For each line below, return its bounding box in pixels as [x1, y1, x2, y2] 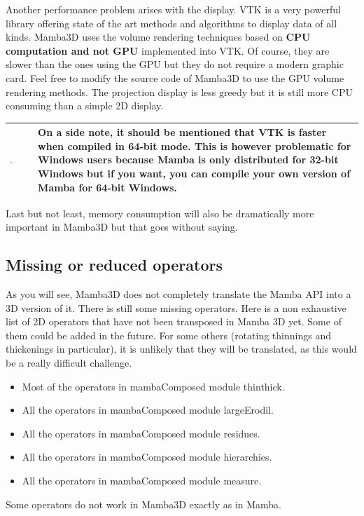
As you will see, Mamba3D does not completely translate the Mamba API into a [6, 287, 351, 301]
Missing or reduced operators [6, 254, 223, 276]
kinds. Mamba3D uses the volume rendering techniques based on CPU [6, 29, 311, 44]
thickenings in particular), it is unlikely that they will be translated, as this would [6, 341, 357, 356]
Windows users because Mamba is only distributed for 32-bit [38, 152, 339, 167]
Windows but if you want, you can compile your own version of [38, 166, 351, 181]
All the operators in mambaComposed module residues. [22, 426, 260, 440]
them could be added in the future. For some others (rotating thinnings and [6, 327, 331, 342]
